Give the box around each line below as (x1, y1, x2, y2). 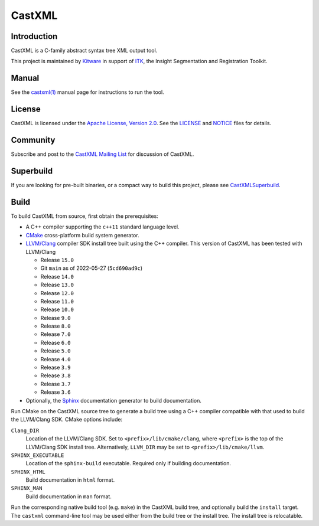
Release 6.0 (40, 339, 71, 346)
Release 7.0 (40, 331, 71, 338)
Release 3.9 (40, 364, 71, 371)
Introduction (11, 31, 58, 41)
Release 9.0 (40, 314, 71, 321)
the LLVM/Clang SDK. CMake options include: (11, 416, 123, 423)
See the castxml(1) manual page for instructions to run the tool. (11, 89, 165, 96)
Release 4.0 (40, 355, 71, 362)
